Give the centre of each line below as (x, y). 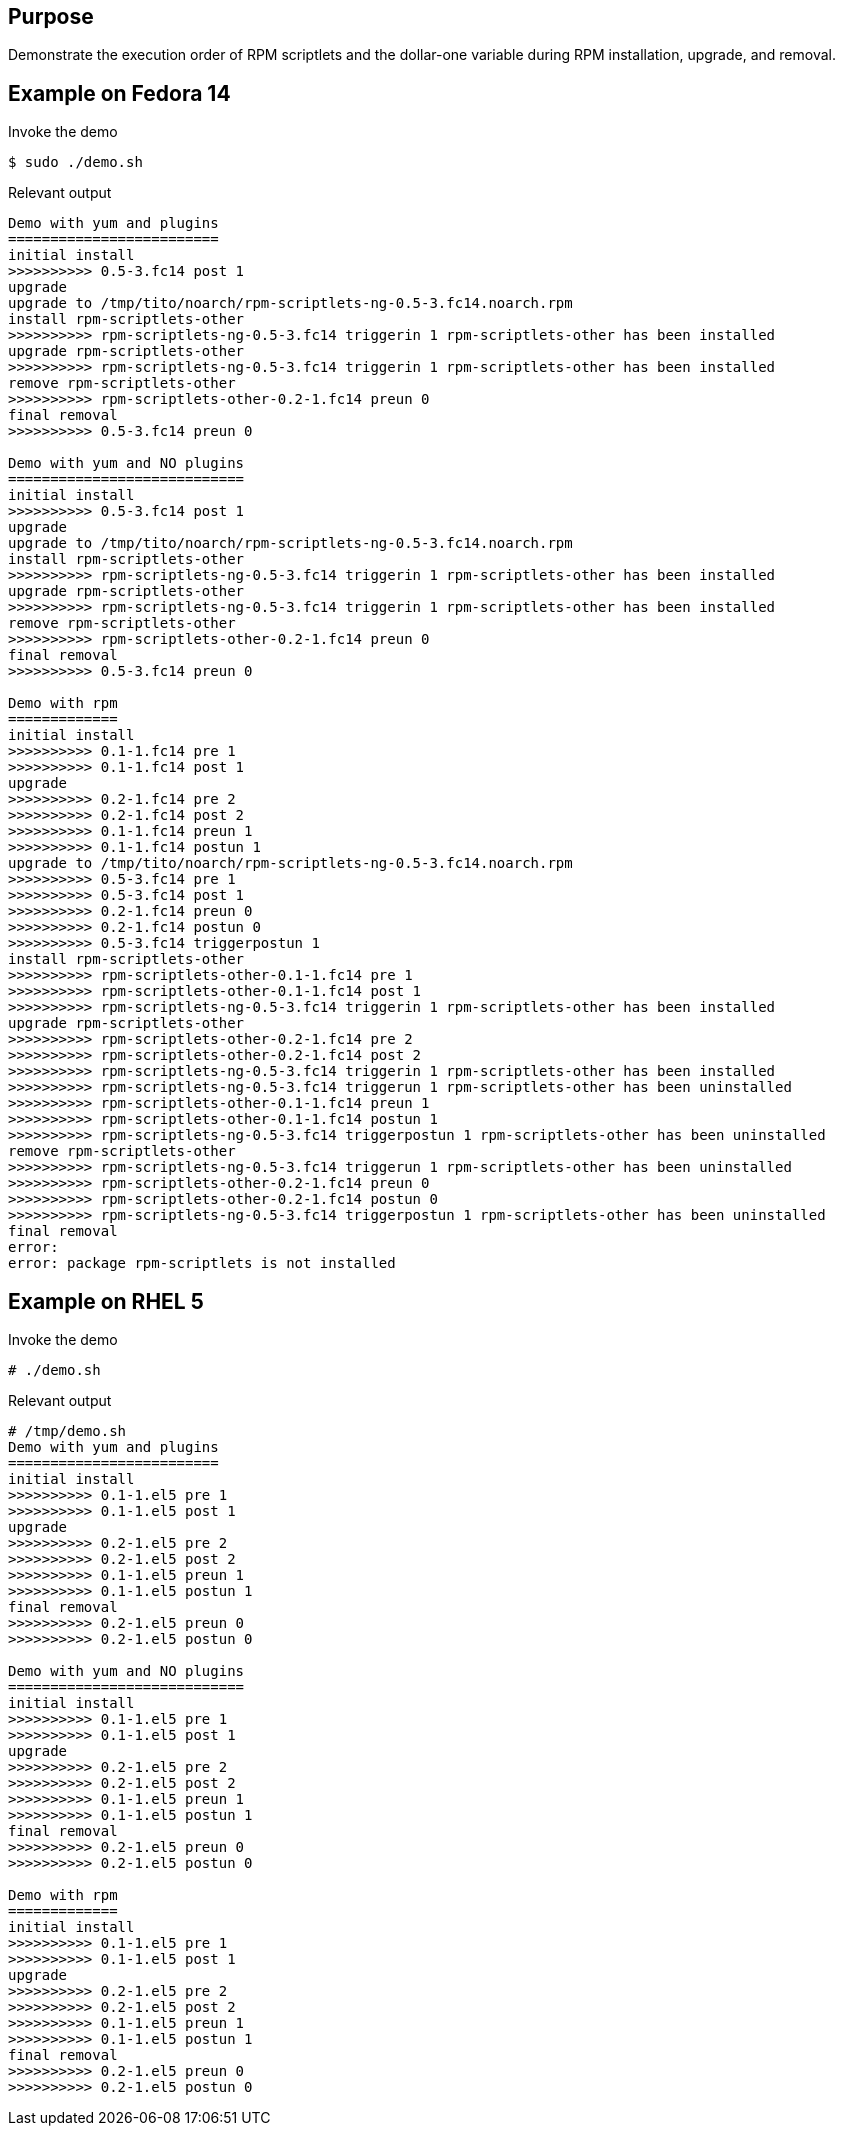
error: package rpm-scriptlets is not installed (202, 1263)
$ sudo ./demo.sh (75, 162)
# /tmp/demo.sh (67, 1431)
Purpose (51, 16)
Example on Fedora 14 (119, 93)
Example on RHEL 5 (106, 1301)
